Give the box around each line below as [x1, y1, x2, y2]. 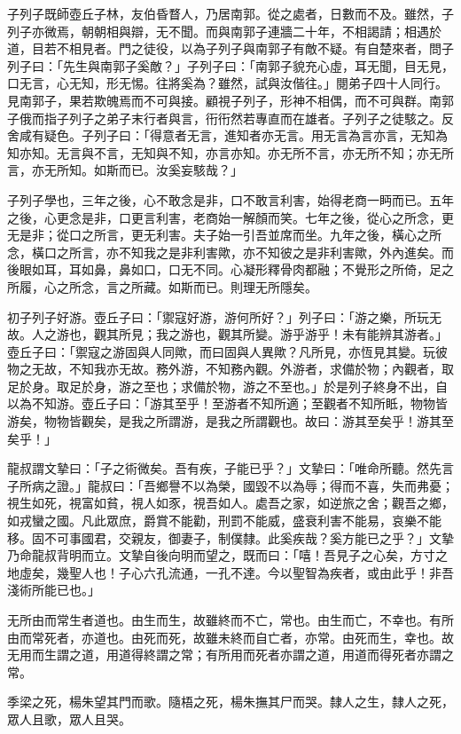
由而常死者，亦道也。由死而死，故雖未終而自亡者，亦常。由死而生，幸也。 [7, 627, 441, 646]
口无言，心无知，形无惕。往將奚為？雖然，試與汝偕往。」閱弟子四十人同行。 [7, 74, 448, 92]
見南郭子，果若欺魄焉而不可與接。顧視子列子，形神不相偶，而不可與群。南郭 [7, 91, 454, 109]
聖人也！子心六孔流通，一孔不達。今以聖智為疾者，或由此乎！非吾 [68, 563, 454, 581]
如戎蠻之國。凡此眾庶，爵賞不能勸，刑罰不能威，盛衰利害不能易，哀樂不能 [7, 511, 441, 530]
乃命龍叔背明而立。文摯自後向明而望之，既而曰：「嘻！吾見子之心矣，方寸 [7, 546, 435, 564]
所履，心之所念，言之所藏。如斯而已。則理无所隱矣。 [7, 277, 317, 296]
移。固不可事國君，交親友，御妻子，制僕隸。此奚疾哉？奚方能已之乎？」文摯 [7, 528, 454, 547]
